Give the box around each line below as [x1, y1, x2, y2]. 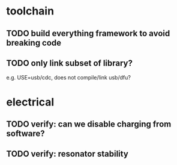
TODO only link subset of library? [6, 58, 133, 68]
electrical [6, 95, 55, 109]
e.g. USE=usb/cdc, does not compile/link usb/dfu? [6, 74, 131, 81]
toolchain [6, 4, 55, 18]
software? [6, 128, 45, 139]
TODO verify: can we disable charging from [6, 119, 172, 129]
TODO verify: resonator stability [6, 149, 129, 159]
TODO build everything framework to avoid [6, 28, 170, 39]
